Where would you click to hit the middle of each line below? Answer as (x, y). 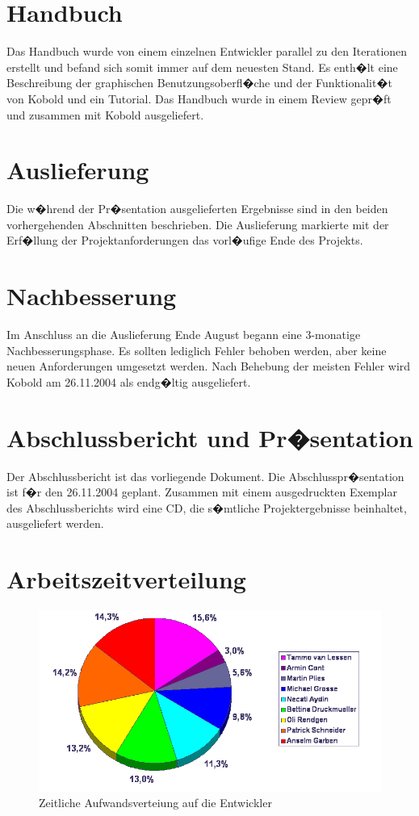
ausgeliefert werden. (55, 523)
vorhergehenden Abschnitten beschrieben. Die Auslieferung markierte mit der (198, 224)
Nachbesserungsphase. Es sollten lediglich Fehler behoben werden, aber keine (197, 350)
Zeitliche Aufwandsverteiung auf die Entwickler (155, 803)
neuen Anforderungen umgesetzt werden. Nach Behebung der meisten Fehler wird (209, 366)
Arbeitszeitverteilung (126, 579)
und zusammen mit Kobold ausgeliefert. (105, 114)
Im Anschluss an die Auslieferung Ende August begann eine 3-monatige (184, 335)
